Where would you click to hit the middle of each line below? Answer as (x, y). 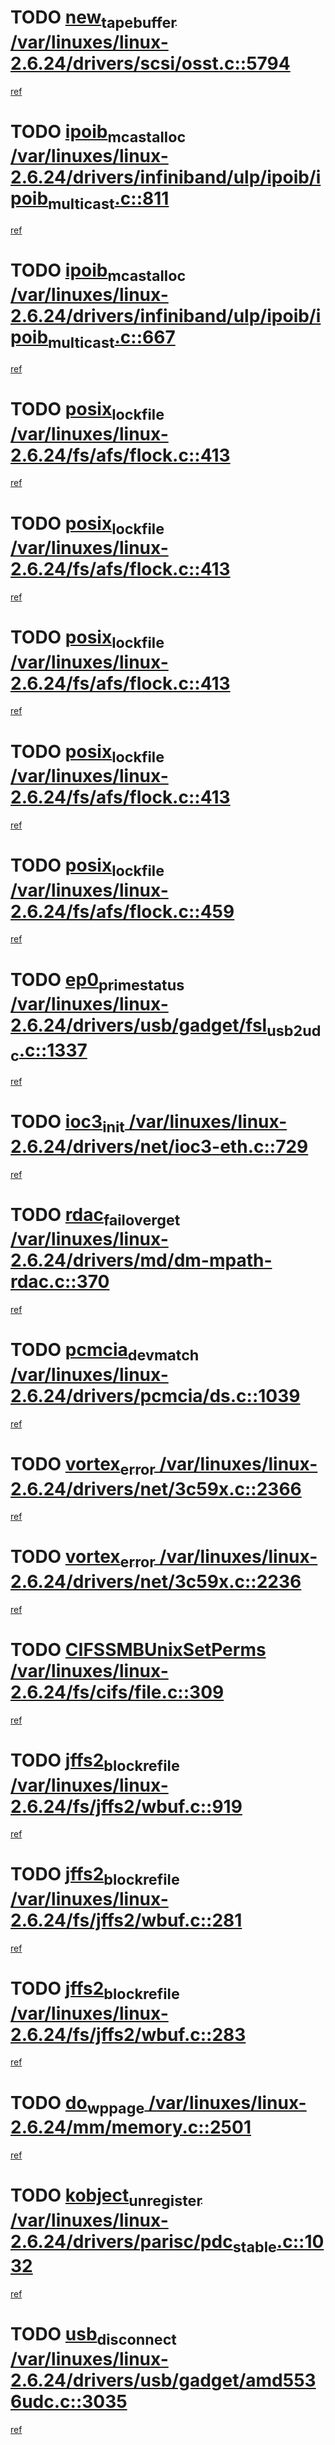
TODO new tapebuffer (93, 19)
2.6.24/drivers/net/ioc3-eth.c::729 (159, 1146)
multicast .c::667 (112, 339)
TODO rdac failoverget (95, 1216)
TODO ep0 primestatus (97, 981)
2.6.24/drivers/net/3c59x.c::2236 (156, 1582)
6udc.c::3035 (69, 2401)
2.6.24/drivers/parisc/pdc (121, 2241)
